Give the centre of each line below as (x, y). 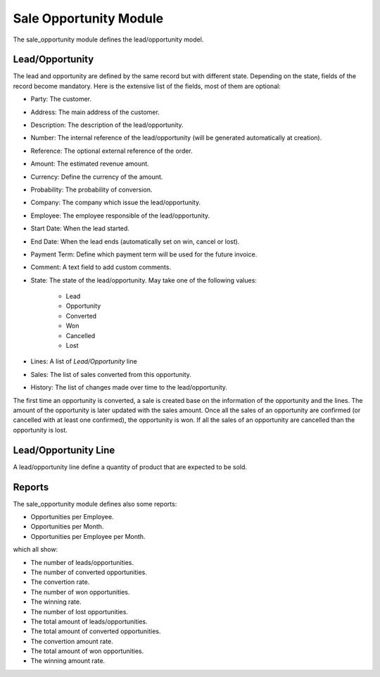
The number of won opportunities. (80, 592)
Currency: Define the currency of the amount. (97, 177)
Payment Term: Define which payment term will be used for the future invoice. (144, 254)
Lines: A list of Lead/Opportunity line (84, 361)
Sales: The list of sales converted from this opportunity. (111, 374)
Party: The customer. (61, 99)
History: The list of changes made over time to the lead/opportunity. (129, 387)
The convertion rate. (60, 582)
